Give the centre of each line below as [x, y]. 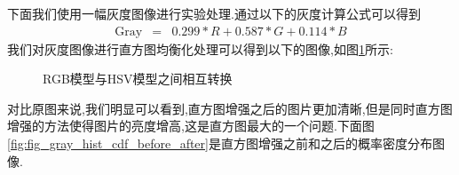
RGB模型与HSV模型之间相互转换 [138, 79]
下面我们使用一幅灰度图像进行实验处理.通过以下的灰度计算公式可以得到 [214, 13]
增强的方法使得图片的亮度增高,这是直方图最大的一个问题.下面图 [191, 126]
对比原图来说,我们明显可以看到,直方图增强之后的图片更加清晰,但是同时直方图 [230, 108]
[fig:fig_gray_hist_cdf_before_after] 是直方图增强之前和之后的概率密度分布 [220, 143]
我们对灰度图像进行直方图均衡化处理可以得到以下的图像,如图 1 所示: [200, 48]
